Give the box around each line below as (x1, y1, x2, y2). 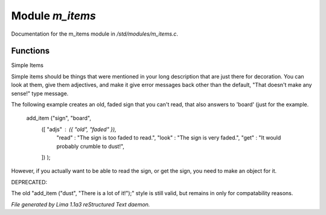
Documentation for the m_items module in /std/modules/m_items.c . (11, 30, 178, 37)
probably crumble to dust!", (56, 143, 125, 150)
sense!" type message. (11, 89, 69, 97)
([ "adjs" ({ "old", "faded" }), (41, 126, 117, 133)
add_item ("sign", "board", (26, 115, 92, 122)
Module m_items (11, 9, 96, 22)
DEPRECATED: (11, 178, 48, 185)
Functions (11, 46, 50, 56)
